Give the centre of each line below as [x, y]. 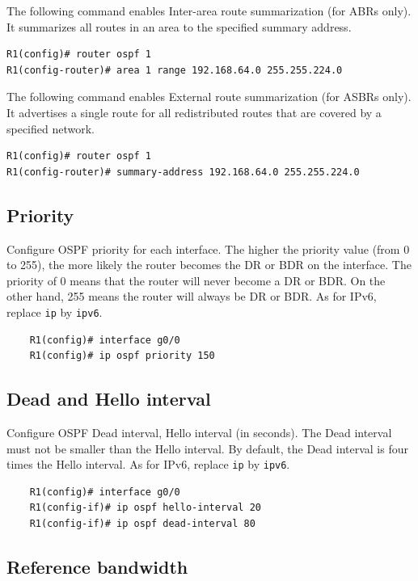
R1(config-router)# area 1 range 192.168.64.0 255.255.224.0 [175, 70]
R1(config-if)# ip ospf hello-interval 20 [145, 508]
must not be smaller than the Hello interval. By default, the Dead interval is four [207, 448]
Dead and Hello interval [109, 399]
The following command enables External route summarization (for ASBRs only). [209, 97]
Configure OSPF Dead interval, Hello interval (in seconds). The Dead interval [199, 432]
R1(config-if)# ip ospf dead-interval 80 [142, 524]
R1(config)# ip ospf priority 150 [122, 356]
